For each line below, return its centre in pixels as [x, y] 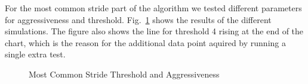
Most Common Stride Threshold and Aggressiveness [124, 74]
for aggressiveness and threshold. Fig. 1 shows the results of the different [138, 19]
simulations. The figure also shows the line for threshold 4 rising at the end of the [154, 31]
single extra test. [35, 54]
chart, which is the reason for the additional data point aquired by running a [145, 42]
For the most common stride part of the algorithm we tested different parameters [153, 8]
